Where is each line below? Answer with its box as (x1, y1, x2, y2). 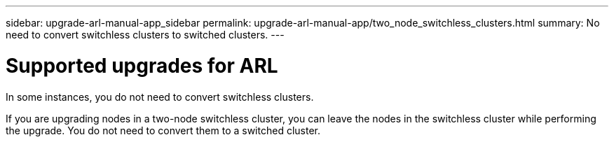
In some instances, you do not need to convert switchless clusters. (6, 90, 314, 103)
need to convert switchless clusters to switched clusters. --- (6, 29, 285, 41)
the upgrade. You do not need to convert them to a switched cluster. (6, 124, 320, 136)
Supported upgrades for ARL (6, 53, 278, 78)
